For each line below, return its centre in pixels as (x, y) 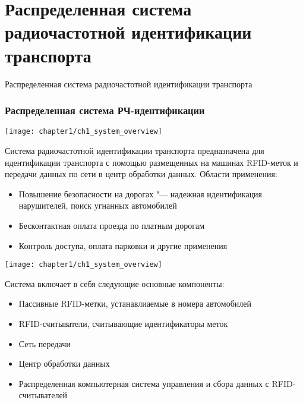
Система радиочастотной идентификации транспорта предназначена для (135, 150)
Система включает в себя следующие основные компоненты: (115, 283)
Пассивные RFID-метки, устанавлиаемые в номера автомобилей (135, 303)
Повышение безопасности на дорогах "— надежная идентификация (141, 193)
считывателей (43, 395)
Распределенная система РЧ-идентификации (105, 110)
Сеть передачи (45, 343)
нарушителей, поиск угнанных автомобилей (98, 205)
